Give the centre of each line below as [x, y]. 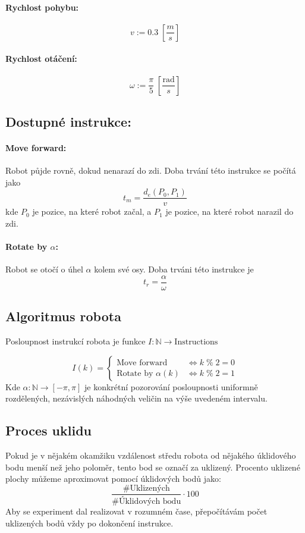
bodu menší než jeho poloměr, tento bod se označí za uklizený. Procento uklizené [153, 467]
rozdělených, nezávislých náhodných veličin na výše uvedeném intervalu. [136, 398]
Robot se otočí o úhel [44, 269]
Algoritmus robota [63, 316]
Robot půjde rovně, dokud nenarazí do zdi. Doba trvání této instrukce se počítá [151, 170]
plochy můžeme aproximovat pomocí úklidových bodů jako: [113, 479]
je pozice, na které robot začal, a [92, 211]
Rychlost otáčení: [41, 59]
